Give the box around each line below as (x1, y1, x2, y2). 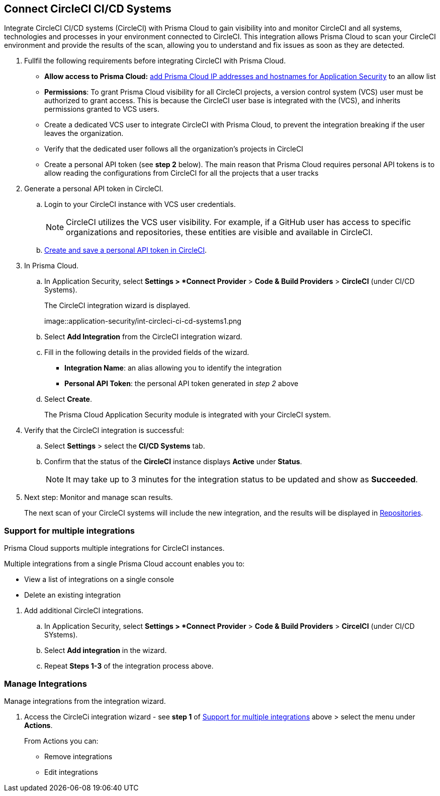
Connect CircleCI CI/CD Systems (4, 3, 171, 15)
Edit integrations (44, 767, 98, 776)
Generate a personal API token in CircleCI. (24, 184, 163, 193)
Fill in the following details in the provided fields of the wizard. (44, 348, 249, 357)
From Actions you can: (24, 736, 99, 745)
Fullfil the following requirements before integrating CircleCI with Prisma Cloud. (24, 56, 286, 65)
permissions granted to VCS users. (44, 105, 159, 114)
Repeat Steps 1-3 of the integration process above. (44, 662, 214, 671)
